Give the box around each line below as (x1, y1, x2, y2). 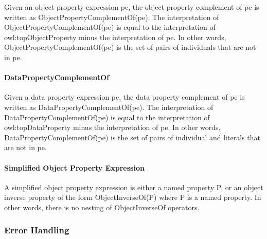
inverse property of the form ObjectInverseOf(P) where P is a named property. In (4, 192, 261, 203)
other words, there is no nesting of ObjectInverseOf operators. (4, 201, 200, 212)
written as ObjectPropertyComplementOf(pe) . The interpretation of (4, 11, 219, 22)
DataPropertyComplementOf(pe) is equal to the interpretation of (4, 112, 210, 122)
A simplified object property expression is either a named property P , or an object (4, 181, 263, 192)
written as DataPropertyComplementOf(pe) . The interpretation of (4, 101, 213, 112)
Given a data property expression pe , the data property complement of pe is (4, 91, 245, 102)
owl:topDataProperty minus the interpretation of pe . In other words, (4, 122, 221, 133)
